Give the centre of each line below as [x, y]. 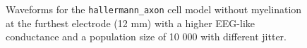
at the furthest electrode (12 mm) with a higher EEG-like [131, 23]
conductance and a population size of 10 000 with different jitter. [146, 37]
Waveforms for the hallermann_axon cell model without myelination [154, 9]
